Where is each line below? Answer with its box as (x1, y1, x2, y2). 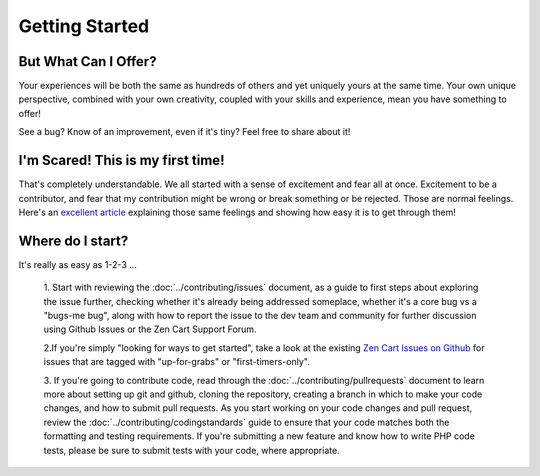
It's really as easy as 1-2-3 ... (18, 258, 137, 270)
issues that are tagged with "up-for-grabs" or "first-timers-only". (43, 356, 310, 368)
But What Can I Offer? (18, 53, 157, 70)
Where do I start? (18, 232, 129, 249)
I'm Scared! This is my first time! (18, 152, 225, 169)
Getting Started (18, 15, 150, 37)
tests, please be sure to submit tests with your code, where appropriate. (43, 444, 340, 456)
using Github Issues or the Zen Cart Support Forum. (43, 323, 257, 335)
